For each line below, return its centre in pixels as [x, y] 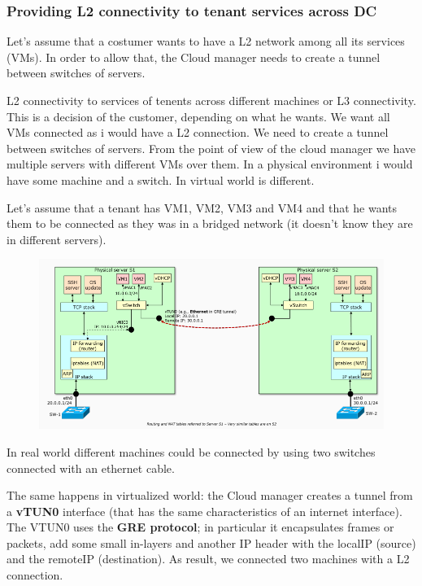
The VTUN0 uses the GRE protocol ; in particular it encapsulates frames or [200, 527]
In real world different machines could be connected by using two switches [191, 451]
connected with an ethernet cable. [91, 468]
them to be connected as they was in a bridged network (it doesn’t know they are [210, 223]
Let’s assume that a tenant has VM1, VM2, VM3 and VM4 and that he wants [202, 207]
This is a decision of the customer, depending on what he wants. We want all [198, 116]
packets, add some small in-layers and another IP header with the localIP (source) [211, 542]
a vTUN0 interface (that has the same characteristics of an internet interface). [204, 511]
